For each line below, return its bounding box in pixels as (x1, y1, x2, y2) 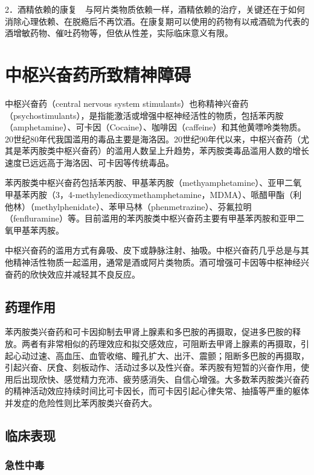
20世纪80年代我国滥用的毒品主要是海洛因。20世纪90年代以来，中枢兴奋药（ (5, 132, 301, 145)
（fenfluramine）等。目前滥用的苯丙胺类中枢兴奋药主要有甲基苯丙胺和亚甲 (5, 212, 296, 225)
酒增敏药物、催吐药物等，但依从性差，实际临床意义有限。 (5, 27, 233, 39)
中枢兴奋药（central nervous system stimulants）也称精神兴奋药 (5, 97, 249, 109)
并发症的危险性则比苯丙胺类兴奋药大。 (5, 396, 157, 409)
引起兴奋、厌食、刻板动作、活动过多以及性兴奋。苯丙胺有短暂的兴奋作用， (5, 361, 301, 374)
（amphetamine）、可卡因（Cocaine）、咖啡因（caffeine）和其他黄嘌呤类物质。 (5, 121, 306, 133)
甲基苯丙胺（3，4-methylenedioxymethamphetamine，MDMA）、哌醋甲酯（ (5, 188, 293, 201)
